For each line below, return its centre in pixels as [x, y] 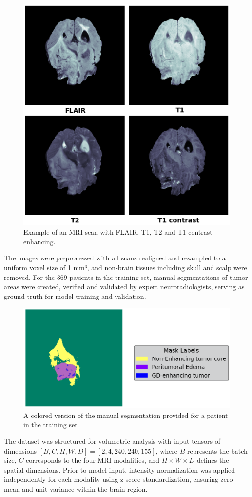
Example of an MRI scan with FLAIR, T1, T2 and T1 [105, 232]
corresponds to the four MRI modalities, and [93, 460]
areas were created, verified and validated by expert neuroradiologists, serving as [124, 287]
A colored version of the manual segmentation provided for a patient [126, 415]
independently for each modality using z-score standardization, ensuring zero [118, 479]
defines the [213, 460]
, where [167, 450]
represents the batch [217, 450]
